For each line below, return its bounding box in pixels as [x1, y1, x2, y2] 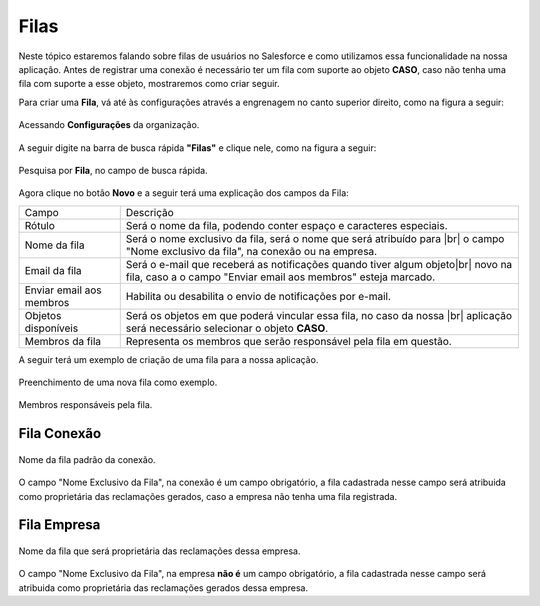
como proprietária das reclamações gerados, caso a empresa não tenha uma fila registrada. [18, 490, 398, 502]
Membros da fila [24, 334, 102, 348]
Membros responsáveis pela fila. [18, 399, 153, 411]
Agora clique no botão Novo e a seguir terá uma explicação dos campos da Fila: [18, 187, 349, 199]
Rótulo [24, 218, 55, 232]
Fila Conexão [18, 425, 102, 442]
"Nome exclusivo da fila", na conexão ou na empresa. [125, 244, 378, 258]
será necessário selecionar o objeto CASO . [125, 321, 329, 335]
